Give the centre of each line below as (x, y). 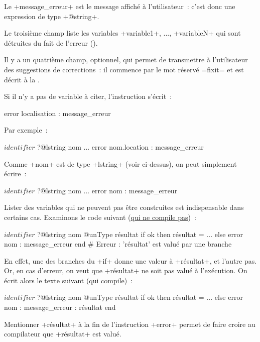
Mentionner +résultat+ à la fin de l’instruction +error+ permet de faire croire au (130, 324)
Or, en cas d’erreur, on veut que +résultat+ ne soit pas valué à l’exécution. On (126, 270)
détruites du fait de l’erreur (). (51, 42)
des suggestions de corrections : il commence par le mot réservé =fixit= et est (124, 69)
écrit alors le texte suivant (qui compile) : (69, 280)
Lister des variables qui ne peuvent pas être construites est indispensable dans (124, 207)
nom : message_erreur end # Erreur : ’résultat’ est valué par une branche (118, 244)
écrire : (15, 174)
